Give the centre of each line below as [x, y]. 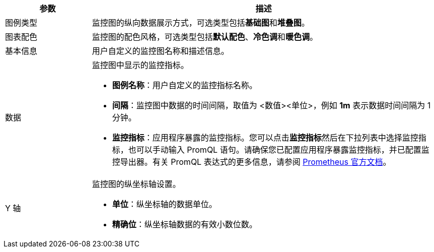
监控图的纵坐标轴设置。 [136, 184]
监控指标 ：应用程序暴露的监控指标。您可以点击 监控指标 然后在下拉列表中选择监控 [265, 138]
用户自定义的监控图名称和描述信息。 [160, 51]
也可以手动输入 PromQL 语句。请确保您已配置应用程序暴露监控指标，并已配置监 [279, 150]
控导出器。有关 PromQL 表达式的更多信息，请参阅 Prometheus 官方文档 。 [251, 162]
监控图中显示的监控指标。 [140, 65]
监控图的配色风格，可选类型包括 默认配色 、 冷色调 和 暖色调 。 [205, 37]
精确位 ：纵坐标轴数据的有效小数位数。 [185, 224]
